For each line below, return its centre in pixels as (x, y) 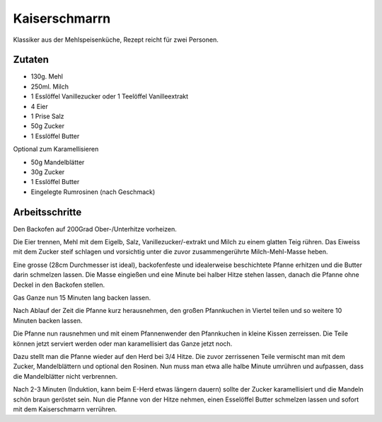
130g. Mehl (47, 76)
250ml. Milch (50, 86)
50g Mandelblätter (58, 162)
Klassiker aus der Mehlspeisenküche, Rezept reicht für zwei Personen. (116, 40)
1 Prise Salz (47, 116)
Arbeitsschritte (47, 212)
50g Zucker (48, 126)
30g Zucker (48, 172)
